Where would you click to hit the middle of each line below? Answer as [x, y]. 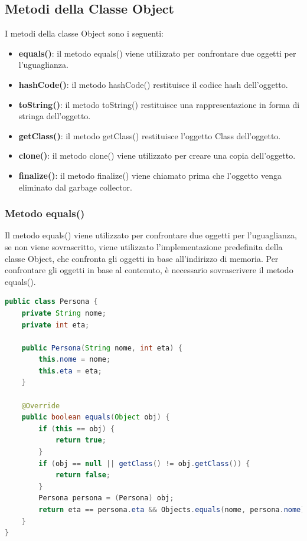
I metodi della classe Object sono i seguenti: [84, 33]
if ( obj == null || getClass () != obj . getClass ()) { [144, 463]
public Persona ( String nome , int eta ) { [102, 348]
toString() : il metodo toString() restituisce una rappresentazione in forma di [159, 104]
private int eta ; [55, 325]
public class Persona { [51, 302]
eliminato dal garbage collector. [75, 187]
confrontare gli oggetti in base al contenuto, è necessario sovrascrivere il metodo [149, 270]
